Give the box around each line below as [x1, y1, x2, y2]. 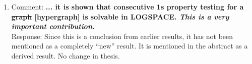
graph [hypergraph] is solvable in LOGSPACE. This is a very [11, 11, 229, 21]
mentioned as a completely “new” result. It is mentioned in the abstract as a [11, 40, 248, 51]
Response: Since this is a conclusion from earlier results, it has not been [11, 30, 233, 41]
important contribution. [11, 21, 95, 31]
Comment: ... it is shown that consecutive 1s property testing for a [11, 1, 244, 11]
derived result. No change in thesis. [11, 50, 120, 60]
